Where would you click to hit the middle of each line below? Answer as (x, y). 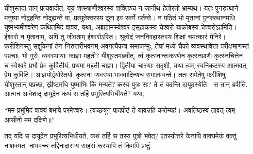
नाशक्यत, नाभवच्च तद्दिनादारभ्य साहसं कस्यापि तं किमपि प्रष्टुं (77, 145)
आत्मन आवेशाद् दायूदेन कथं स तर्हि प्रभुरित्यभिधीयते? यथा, (75, 94)
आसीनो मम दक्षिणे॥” (30, 119)
